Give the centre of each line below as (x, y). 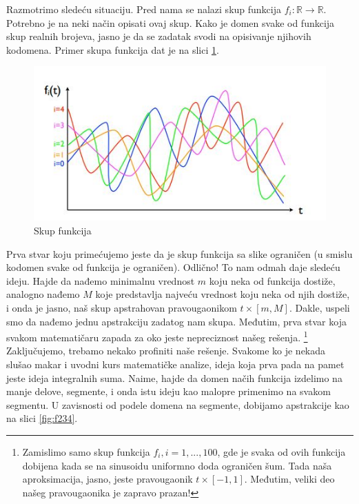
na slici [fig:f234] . (42, 418)
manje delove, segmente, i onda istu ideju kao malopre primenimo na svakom (168, 391)
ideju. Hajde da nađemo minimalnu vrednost (101, 280)
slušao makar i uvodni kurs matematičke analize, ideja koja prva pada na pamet (175, 364)
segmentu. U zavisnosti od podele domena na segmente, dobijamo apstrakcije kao (178, 404)
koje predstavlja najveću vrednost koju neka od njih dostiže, (223, 294)
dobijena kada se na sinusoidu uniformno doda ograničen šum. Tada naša (177, 465)
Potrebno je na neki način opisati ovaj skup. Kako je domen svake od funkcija (171, 22)
